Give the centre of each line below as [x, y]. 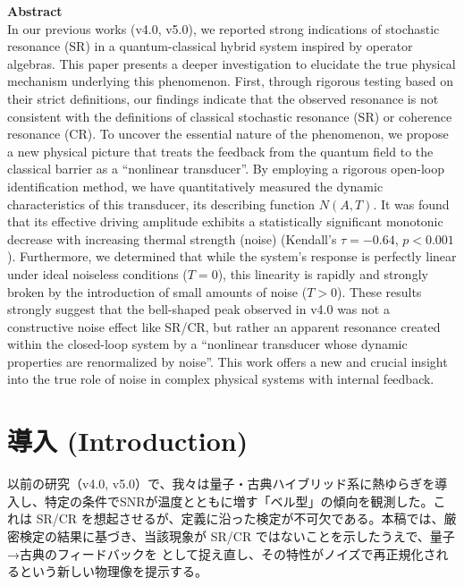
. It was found [411, 204]
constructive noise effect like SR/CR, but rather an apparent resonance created [224, 326]
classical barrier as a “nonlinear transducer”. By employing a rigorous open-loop [226, 169]
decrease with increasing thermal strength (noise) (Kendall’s [172, 238]
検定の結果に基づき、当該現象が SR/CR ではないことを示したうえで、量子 [237, 535]
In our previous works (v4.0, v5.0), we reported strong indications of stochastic [224, 28]
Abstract [35, 11]
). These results [380, 291]
